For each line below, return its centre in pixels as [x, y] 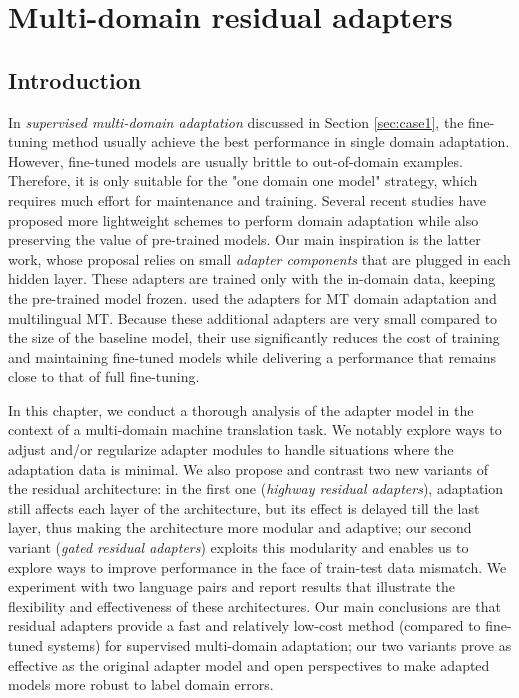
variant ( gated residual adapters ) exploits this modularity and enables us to [238, 547]
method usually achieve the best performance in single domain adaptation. [281, 141]
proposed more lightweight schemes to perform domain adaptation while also [243, 219]
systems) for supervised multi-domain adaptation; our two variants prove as [279, 645]
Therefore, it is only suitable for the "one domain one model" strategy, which [243, 180]
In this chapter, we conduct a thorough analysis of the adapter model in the [241, 409]
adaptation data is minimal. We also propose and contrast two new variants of [248, 468]
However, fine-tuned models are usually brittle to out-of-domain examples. [235, 160]
